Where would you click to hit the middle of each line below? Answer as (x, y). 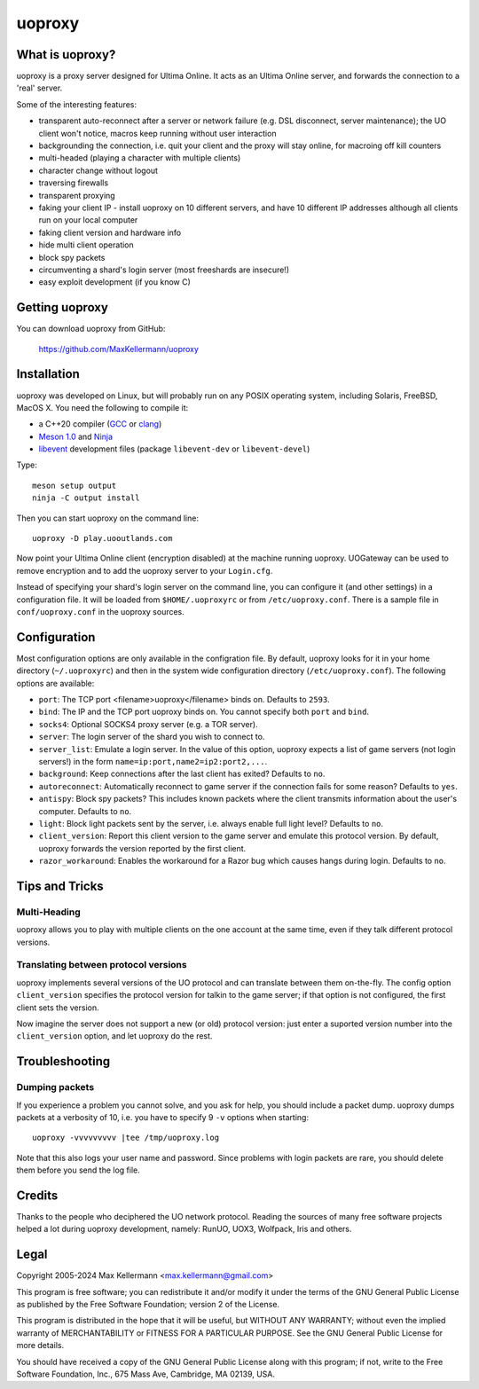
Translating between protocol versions (102, 965)
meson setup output (75, 485)
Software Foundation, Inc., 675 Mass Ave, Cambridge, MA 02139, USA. (145, 1374)
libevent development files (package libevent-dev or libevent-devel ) (174, 449)
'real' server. (39, 88)
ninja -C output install (86, 498)
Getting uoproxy (62, 307)
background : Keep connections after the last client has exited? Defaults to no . (182, 774)
